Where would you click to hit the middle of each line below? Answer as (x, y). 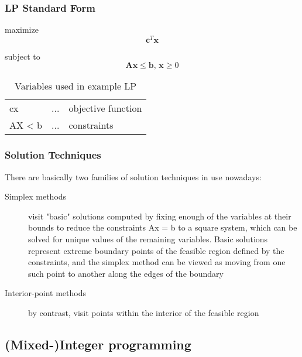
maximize (22, 30)
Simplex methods (36, 196)
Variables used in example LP (76, 86)
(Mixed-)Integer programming (98, 344)
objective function (105, 108)
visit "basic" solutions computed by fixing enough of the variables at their (160, 216)
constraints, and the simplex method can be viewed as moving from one (157, 262)
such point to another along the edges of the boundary (126, 273)
